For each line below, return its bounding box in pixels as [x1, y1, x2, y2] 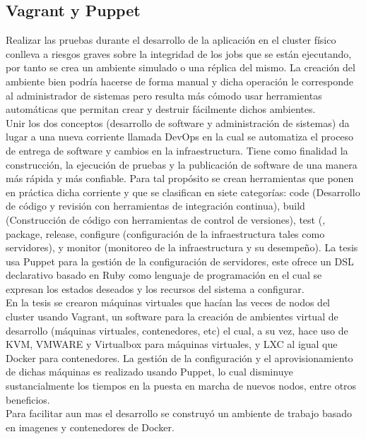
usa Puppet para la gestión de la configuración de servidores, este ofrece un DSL [6, 253, 354, 268]
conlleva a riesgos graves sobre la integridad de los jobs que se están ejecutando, [6, 46, 352, 61]
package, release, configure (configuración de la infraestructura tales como [6, 226, 325, 241]
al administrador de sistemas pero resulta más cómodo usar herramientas [6, 88, 322, 102]
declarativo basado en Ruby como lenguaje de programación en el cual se [6, 267, 322, 282]
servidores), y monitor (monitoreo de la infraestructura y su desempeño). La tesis [6, 240, 358, 255]
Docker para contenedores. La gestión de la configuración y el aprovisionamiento [6, 350, 353, 365]
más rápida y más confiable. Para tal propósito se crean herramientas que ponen [6, 171, 354, 186]
